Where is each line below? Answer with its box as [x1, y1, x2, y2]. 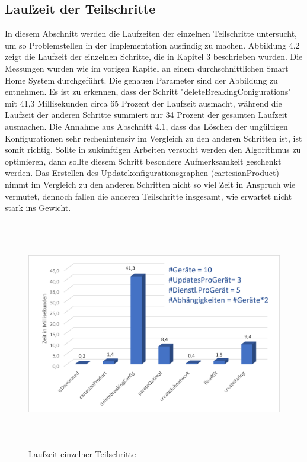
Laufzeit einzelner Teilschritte [28, 448, 136, 460]
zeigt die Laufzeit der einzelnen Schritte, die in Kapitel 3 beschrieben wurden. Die [5, 50, 303, 63]
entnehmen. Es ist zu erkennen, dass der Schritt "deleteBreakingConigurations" [5, 85, 292, 98]
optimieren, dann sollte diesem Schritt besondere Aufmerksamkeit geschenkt [5, 155, 282, 167]
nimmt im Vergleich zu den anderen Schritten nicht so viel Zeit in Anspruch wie [5, 178, 296, 190]
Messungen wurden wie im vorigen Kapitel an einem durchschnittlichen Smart [5, 62, 289, 74]
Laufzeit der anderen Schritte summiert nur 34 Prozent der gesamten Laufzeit [5, 108, 287, 121]
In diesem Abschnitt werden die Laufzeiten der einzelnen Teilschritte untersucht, [5, 27, 297, 40]
